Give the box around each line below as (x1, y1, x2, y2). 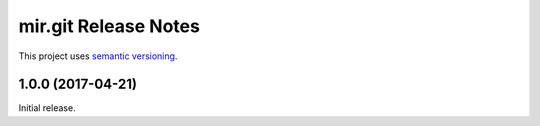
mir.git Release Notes (18, 15, 200, 37)
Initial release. (18, 102, 76, 114)
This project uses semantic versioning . (18, 50, 178, 62)
